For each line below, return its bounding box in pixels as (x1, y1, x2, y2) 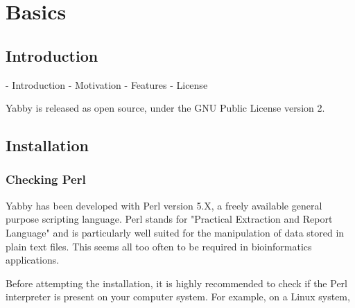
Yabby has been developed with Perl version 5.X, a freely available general (6, 198, 322, 212)
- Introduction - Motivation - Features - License (6, 77, 208, 92)
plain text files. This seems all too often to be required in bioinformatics (6, 239, 312, 253)
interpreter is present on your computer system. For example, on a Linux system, (6, 289, 350, 304)
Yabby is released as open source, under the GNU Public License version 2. (6, 101, 325, 115)
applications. (6, 253, 60, 267)
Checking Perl (6, 171, 86, 188)
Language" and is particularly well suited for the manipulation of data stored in (6, 225, 345, 239)
